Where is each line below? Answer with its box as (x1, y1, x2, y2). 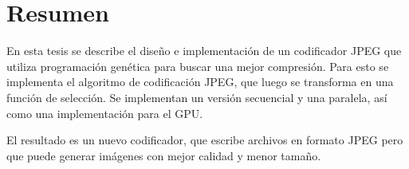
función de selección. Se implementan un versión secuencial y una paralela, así (6, 88, 387, 105)
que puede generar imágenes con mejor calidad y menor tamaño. (6, 147, 321, 163)
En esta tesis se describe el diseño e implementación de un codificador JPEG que (6, 42, 402, 59)
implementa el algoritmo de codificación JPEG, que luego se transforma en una (6, 73, 394, 90)
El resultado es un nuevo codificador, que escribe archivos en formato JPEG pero (6, 132, 403, 148)
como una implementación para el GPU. (6, 104, 203, 121)
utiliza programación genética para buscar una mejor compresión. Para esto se (6, 57, 389, 74)
